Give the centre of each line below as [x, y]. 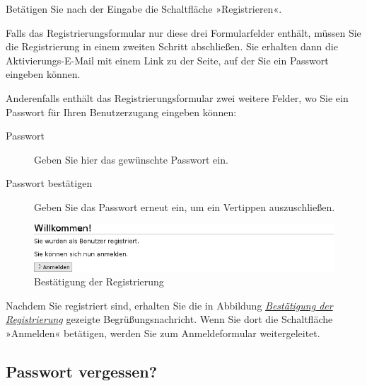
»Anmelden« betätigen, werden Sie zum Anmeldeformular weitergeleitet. [163, 333]
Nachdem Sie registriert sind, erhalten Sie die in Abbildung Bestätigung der [169, 305]
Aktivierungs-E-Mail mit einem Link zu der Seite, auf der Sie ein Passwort [167, 60]
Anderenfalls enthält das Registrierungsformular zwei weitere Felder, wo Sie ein [177, 97]
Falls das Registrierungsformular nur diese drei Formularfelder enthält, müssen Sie [183, 32]
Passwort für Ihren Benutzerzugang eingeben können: [121, 112]
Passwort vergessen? [82, 371]
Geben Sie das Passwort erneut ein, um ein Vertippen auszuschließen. [185, 206]
